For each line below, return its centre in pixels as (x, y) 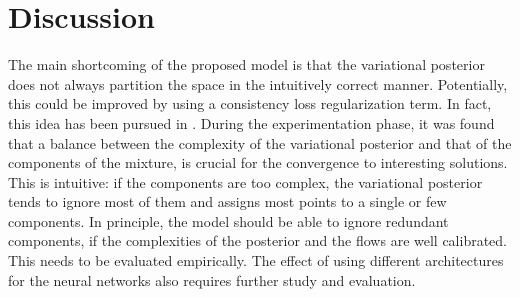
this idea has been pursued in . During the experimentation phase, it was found (251, 122)
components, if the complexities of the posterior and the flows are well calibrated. (257, 240)
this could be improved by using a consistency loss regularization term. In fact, (250, 103)
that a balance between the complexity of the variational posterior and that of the (260, 142)
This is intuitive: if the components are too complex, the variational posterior (245, 181)
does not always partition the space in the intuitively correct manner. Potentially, (258, 83)
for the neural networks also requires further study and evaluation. (212, 279)
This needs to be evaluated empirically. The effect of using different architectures (256, 260)
